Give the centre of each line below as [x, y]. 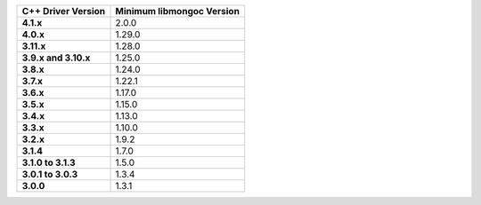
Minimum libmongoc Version [178, 11]
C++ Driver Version [64, 11]
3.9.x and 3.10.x [56, 58]
